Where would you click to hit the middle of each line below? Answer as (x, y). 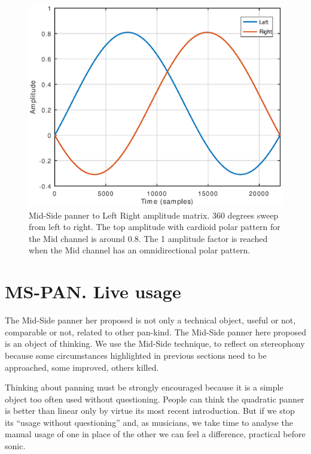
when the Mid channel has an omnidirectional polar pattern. (140, 250)
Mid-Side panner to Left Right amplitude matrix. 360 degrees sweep (154, 215)
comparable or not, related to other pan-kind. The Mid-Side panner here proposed (156, 332)
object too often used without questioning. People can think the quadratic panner (155, 399)
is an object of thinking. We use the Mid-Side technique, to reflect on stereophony (155, 343)
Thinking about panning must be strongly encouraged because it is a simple (144, 387)
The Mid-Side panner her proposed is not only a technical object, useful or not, (150, 320)
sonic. (15, 446)
